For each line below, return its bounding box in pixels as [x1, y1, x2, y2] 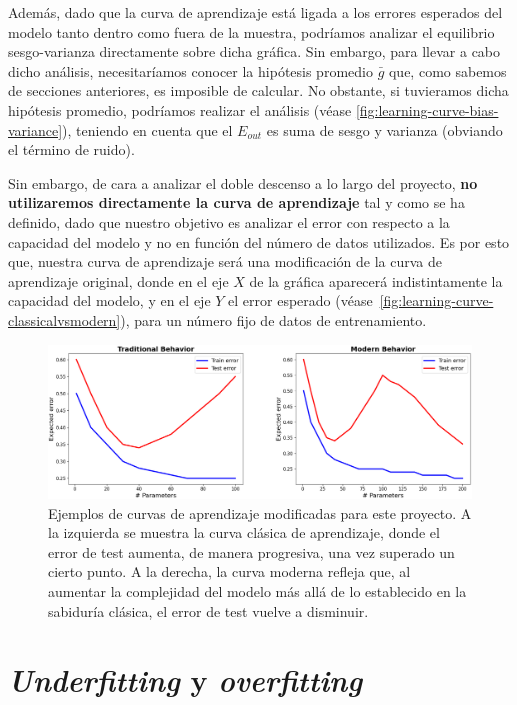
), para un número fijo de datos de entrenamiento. [120, 309, 427, 330]
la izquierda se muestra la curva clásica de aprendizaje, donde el [48, 522, 440, 543]
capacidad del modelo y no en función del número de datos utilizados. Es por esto [8, 231, 510, 252]
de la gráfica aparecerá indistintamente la [249, 270, 503, 291]
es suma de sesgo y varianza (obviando [266, 119, 503, 140]
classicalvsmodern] [8, 309, 121, 330]
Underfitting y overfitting [8, 659, 363, 701]
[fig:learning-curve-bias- [355, 99, 499, 120]
